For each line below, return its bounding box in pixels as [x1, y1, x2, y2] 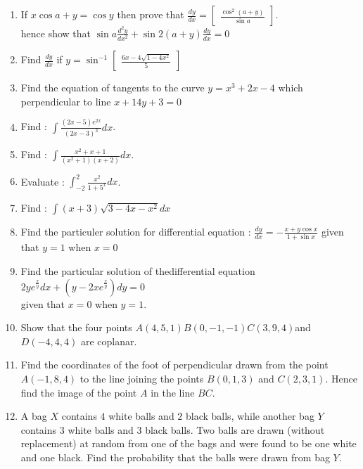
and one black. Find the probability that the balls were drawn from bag [20, 449, 330, 464]
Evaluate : [20, 174, 65, 188]
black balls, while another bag [185, 409, 314, 423]
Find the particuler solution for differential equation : [20, 224, 251, 239]
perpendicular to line [20, 94, 111, 108]
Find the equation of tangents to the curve [20, 80, 205, 95]
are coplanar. [80, 333, 137, 348]
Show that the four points [20, 320, 132, 335]
